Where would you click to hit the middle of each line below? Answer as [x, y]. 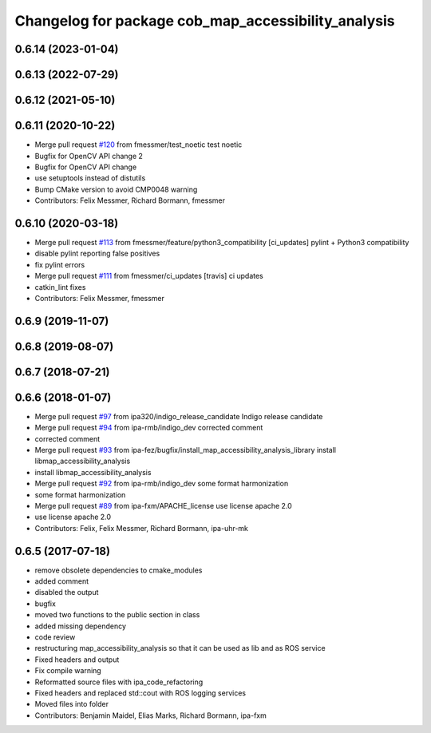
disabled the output [67, 592]
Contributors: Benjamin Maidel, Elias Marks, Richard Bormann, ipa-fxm [150, 715]
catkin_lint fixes [60, 287]
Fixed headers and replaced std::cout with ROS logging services [140, 693]
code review [55, 637]
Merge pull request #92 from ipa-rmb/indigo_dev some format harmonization [162, 484]
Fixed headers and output [77, 660]
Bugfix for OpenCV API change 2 [89, 156]
